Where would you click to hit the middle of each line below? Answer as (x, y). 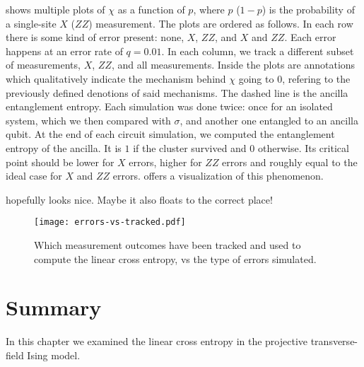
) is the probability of (308, 9)
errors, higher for (165, 162)
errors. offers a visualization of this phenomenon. (218, 176)
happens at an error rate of (64, 51)
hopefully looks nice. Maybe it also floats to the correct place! (139, 199)
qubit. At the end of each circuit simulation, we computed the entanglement (170, 134)
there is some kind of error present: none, (95, 37)
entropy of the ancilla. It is (64, 147)
